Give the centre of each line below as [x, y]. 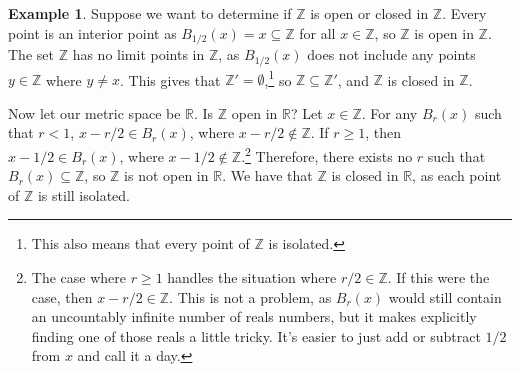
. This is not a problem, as [250, 296]
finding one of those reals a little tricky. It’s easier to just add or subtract [256, 335]
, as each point [457, 175]
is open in [444, 32]
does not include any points [391, 54]
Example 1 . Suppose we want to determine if [150, 13]
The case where [78, 276]
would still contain [445, 296]
